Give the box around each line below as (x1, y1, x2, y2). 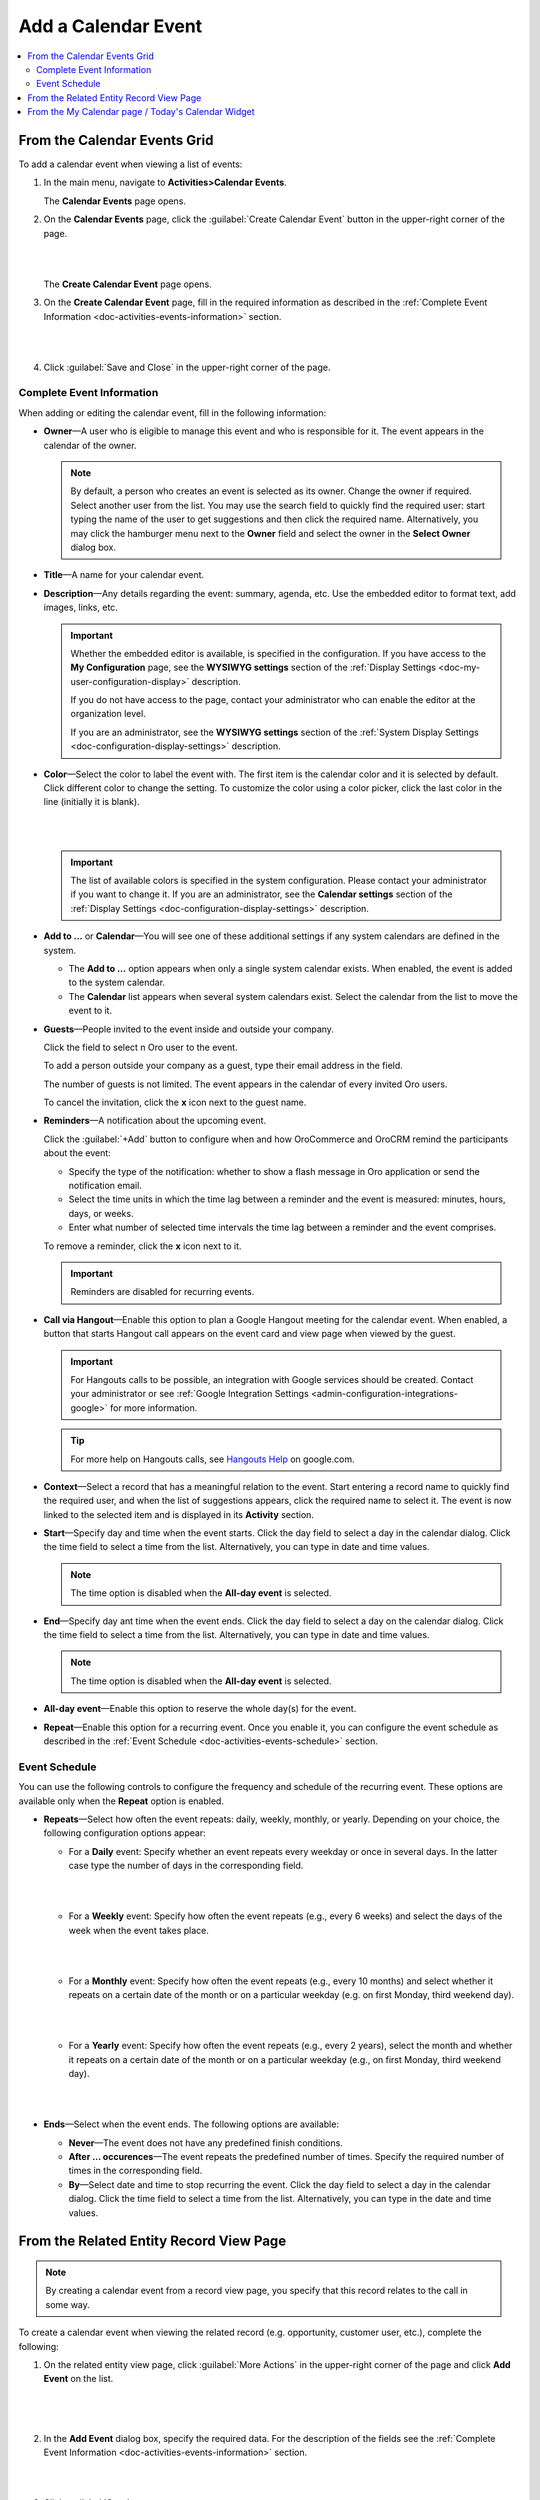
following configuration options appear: (43, 1827, 206, 1839)
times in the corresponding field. (68, 2165, 203, 2177)
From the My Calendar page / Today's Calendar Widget (27, 106, 255, 118)
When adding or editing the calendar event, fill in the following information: (18, 406, 327, 419)
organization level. (70, 708, 147, 720)
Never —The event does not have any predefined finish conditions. (68, 2136, 344, 2149)
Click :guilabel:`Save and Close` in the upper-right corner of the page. (43, 361, 331, 373)
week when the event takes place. (68, 1924, 210, 1936)
